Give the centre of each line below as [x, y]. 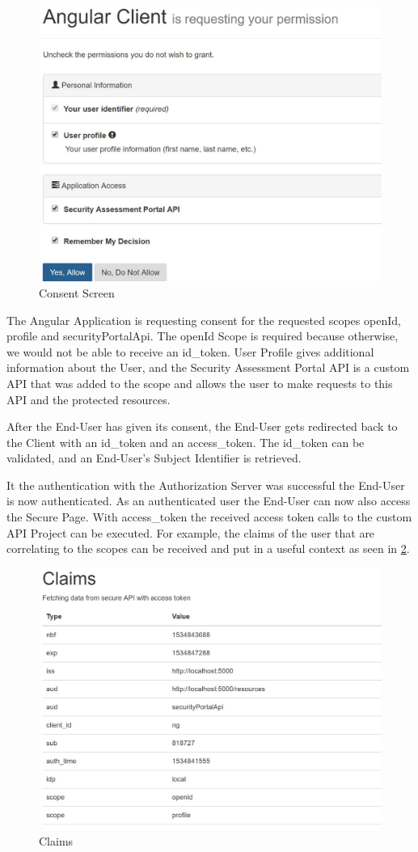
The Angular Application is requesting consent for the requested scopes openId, [204, 320]
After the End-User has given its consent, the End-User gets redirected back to [202, 426]
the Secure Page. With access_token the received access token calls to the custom [209, 517]
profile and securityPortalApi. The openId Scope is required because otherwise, [203, 336]
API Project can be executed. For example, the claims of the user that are [191, 532]
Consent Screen [77, 292]
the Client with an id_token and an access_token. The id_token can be [186, 442]
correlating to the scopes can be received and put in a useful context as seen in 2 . [208, 548]
